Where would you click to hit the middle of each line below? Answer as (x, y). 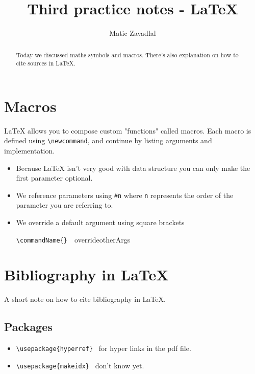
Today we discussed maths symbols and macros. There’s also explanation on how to (127, 54)
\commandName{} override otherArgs (73, 239)
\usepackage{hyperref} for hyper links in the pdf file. (104, 348)
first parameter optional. (54, 178)
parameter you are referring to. (65, 205)
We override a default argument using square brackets (100, 222)
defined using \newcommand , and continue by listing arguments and (108, 140)
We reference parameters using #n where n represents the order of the (125, 195)
